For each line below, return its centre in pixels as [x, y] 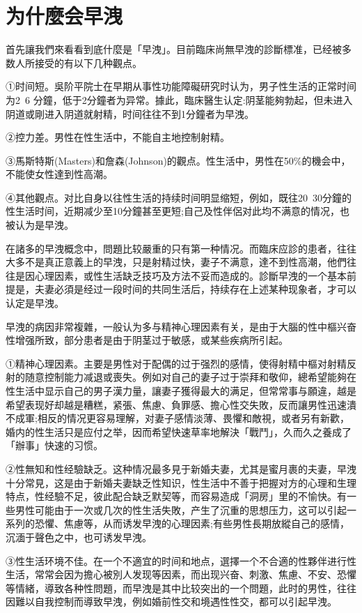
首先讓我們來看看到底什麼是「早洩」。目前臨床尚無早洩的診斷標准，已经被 [174, 49]
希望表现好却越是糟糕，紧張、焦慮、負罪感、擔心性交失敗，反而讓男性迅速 [176, 404]
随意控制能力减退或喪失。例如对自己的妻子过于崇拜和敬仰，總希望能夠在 [190, 377]
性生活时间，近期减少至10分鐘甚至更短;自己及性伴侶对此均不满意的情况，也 [178, 211]
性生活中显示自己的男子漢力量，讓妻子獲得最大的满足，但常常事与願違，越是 [181, 391]
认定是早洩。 [35, 303]
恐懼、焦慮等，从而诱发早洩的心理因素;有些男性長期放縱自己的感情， [192, 523]
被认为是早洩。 [40, 225]
